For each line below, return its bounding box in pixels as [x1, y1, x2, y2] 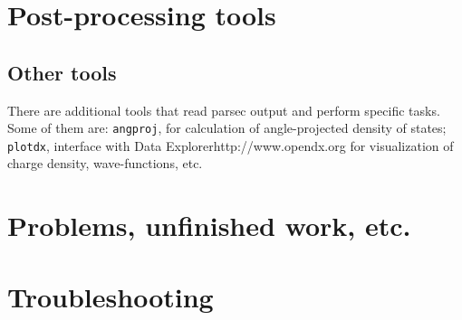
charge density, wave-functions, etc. [7, 154, 203, 173]
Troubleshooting [7, 278, 214, 315]
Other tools [7, 58, 117, 86]
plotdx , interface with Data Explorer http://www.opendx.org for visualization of [7, 136, 454, 155]
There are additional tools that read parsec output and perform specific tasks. [7, 100, 440, 119]
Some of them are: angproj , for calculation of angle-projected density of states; [7, 118, 447, 137]
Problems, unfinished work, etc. [7, 207, 411, 244]
